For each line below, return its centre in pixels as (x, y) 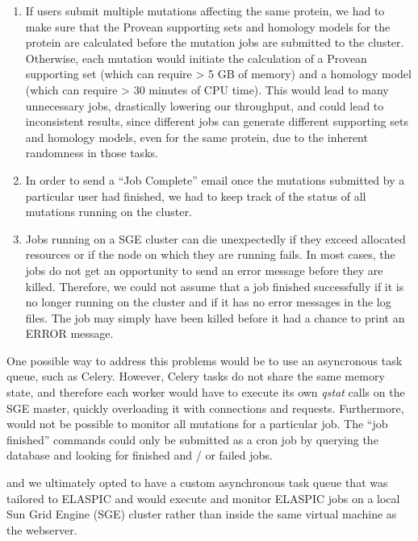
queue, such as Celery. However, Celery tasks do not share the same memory (196, 376)
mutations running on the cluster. (109, 212)
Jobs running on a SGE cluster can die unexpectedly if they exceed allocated (215, 238)
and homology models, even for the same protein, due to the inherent (196, 137)
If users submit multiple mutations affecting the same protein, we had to (205, 10)
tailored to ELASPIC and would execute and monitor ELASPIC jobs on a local (203, 498)
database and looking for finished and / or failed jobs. (140, 455)
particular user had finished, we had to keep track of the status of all (196, 196)
